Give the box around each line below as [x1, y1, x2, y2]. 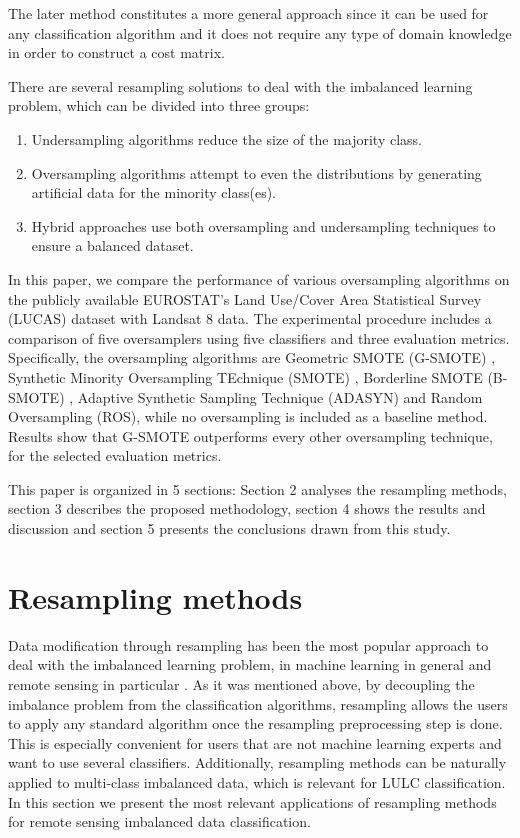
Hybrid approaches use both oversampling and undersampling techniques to [31, 215, 496, 236]
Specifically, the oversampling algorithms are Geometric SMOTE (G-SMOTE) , [8, 347, 496, 368]
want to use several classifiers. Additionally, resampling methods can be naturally [8, 752, 507, 773]
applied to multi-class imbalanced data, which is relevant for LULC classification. [8, 771, 506, 792]
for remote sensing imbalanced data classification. [8, 811, 311, 832]
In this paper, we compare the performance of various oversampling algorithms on [8, 268, 510, 289]
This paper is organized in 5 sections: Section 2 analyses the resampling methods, [8, 478, 507, 499]
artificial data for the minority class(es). [31, 182, 276, 203]
